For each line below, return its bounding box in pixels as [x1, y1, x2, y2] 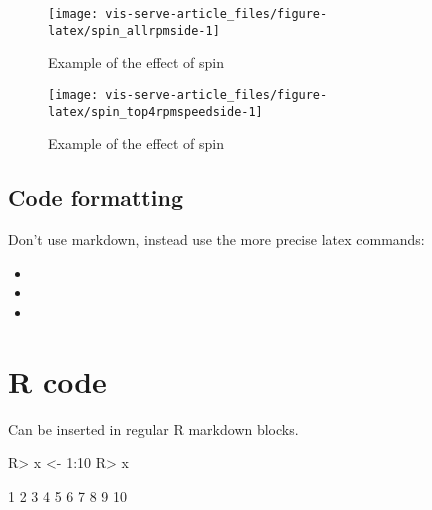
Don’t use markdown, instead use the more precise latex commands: [8, 229, 425, 250]
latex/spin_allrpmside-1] [48, 23, 220, 38]
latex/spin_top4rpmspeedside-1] [48, 104, 263, 119]
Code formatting [8, 182, 183, 213]
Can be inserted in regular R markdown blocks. [8, 418, 299, 439]
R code [8, 360, 107, 401]
